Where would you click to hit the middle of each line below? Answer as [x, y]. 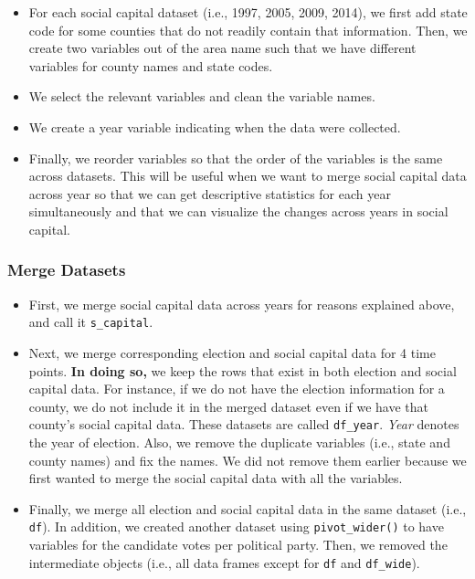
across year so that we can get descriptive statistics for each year [210, 193]
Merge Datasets [67, 270]
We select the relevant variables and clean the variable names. [202, 96]
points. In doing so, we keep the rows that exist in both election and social [243, 370]
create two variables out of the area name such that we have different [222, 48]
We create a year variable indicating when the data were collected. [215, 126]
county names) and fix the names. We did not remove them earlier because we [248, 460]
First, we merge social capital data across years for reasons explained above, [242, 304]
